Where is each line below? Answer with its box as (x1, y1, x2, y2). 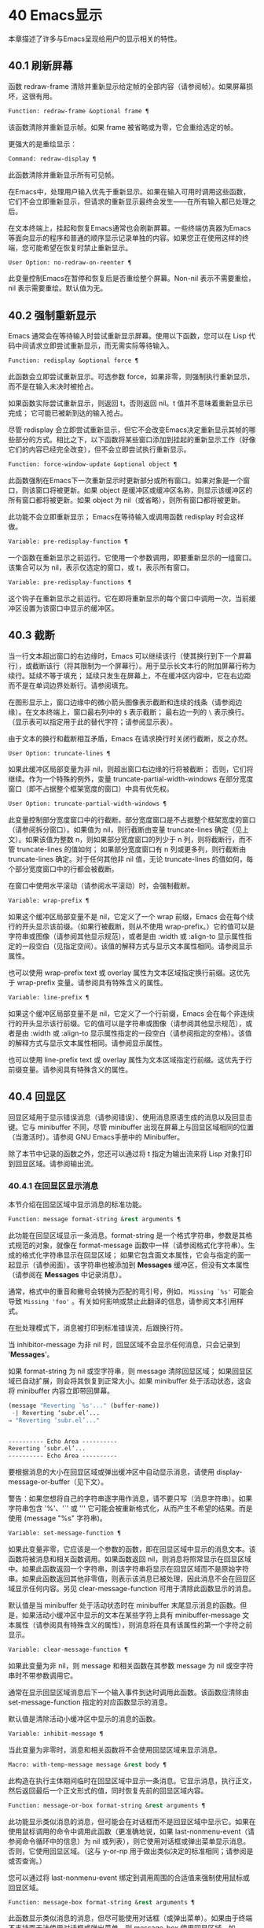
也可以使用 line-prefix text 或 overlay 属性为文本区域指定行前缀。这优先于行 (8, 1055, 253, 1064)
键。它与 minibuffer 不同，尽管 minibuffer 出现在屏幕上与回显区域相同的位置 (8, 1122, 254, 1132)
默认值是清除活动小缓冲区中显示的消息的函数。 (8, 1714, 159, 1723)
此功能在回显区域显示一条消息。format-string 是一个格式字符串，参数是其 (8, 1230, 246, 1239)
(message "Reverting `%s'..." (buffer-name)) (8, 1402, 159, 1409)
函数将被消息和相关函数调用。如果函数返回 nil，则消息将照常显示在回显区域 (8, 1554, 251, 1564)
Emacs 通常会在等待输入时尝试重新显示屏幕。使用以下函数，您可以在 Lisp (8, 331, 247, 341)
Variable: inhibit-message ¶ (8, 1730, 104, 1738)
